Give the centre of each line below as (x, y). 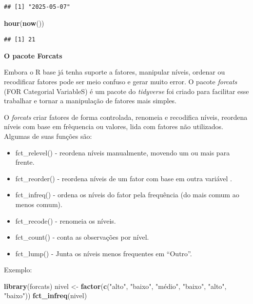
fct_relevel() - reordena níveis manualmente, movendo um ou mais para (123, 152)
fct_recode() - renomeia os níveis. (66, 220)
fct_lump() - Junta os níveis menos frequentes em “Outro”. (104, 253)
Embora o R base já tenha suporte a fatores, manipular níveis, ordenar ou (115, 72)
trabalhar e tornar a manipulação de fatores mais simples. (90, 101)
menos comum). (39, 204)
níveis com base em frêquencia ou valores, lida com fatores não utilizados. (114, 126)
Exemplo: (18, 270)
